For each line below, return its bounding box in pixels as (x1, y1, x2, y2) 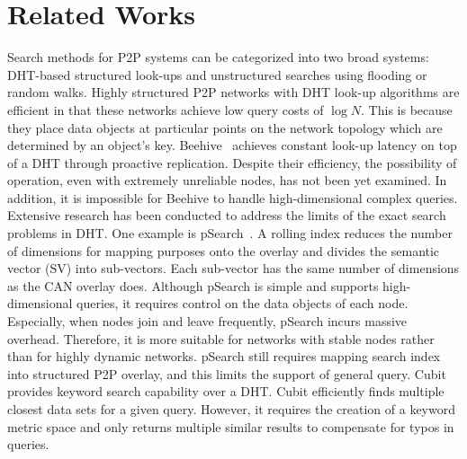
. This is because (361, 100, 453, 119)
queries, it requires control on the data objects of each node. (76, 294, 409, 313)
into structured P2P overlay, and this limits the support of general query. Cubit (7, 364, 446, 383)
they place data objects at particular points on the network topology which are (7, 118, 443, 137)
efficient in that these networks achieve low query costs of (7, 100, 324, 119)
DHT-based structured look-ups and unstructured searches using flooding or (7, 65, 427, 84)
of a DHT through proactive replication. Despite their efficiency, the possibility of (7, 153, 457, 172)
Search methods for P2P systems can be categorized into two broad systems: (7, 48, 429, 66)
